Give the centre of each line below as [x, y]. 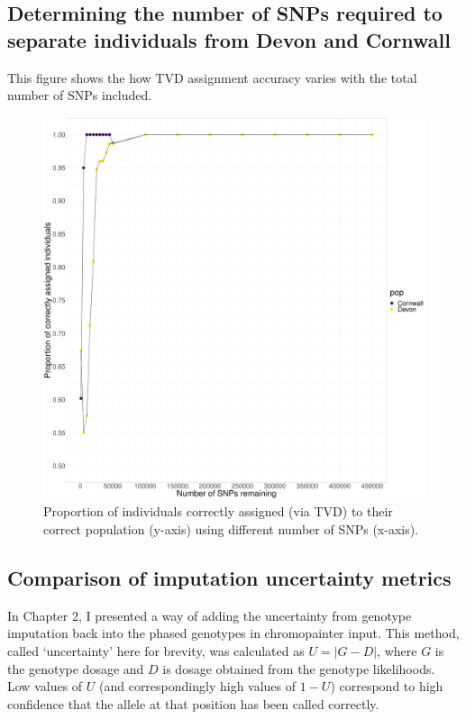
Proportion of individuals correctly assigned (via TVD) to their [218, 511]
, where [397, 650]
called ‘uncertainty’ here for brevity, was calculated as [156, 650]
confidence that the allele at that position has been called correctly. [193, 703]
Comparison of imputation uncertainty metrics [229, 577]
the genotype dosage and [76, 668]
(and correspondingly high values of [197, 686]
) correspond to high [387, 686]
